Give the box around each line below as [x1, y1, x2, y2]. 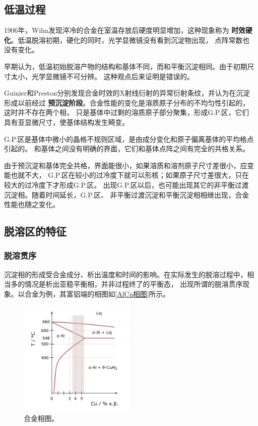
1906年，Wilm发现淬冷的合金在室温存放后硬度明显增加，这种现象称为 [4, 25, 229, 35]
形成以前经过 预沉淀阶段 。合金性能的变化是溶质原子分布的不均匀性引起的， [4, 97, 250, 107]
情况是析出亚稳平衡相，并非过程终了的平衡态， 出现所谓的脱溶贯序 [24, 279, 243, 289]
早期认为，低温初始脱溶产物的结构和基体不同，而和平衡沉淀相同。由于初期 [4, 61, 247, 71]
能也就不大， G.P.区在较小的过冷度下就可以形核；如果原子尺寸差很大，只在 [4, 170, 249, 180]
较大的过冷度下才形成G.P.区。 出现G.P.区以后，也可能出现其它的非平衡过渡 [4, 179, 249, 190]
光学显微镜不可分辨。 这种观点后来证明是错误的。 [31, 71, 194, 81]
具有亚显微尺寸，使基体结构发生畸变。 [4, 116, 129, 127]
